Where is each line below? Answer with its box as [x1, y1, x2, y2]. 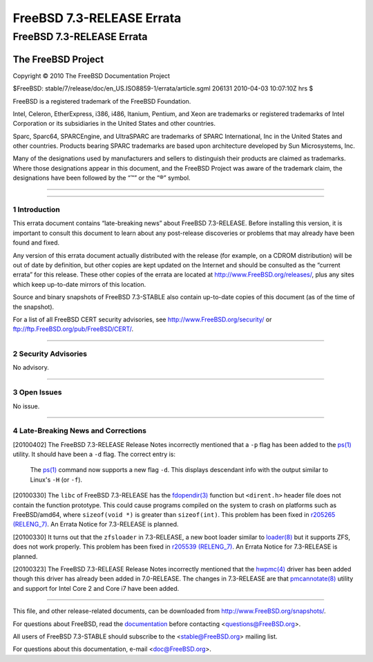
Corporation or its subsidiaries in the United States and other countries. [12, 120, 216, 128]
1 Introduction [12, 205, 60, 214]
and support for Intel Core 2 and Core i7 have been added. [12, 584, 180, 592]
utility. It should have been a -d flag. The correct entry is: [12, 450, 176, 459]
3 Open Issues [12, 388, 62, 397]
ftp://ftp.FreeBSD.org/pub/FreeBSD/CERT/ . [12, 325, 134, 333]
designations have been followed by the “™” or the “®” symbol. [12, 173, 191, 182]
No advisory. [12, 363, 50, 372]
